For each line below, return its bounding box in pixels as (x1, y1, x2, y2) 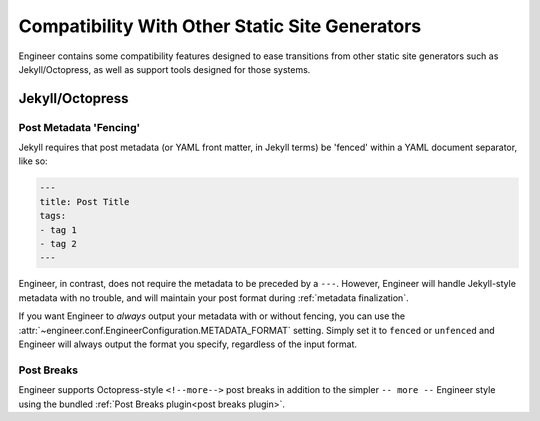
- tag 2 (39, 238, 77, 250)
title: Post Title (39, 196, 130, 207)
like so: (18, 155, 49, 167)
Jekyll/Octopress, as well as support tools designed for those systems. (18, 63, 311, 75)
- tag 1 (39, 224, 77, 235)
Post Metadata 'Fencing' (18, 120, 141, 134)
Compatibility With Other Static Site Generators (18, 15, 422, 37)
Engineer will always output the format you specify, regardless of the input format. (18, 338, 358, 350)
